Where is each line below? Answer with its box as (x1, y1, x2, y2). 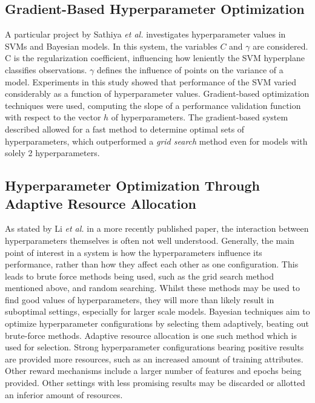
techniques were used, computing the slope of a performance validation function (5, 99, 301, 111)
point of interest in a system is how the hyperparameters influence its (5, 246, 262, 258)
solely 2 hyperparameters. (5, 146, 100, 159)
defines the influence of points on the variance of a (96, 63, 283, 76)
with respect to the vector (5, 111, 101, 123)
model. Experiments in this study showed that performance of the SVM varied (5, 75, 296, 88)
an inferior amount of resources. (5, 388, 123, 401)
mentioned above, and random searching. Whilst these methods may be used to (5, 281, 300, 294)
